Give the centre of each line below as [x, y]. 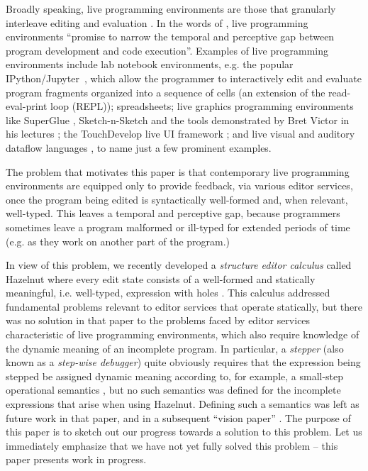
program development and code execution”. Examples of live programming [167, 50]
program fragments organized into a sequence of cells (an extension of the [166, 92]
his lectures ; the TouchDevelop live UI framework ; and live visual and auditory [180, 134]
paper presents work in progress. [76, 459]
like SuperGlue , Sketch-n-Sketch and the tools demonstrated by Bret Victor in [178, 120]
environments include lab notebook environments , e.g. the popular [150, 64]
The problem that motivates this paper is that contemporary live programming [178, 171]
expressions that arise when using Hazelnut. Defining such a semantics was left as [183, 404]
